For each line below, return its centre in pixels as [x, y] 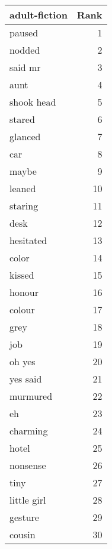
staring [24, 206]
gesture [24, 517]
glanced [25, 136]
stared [22, 119]
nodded [25, 50]
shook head [33, 102]
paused [24, 33]
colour [22, 309]
